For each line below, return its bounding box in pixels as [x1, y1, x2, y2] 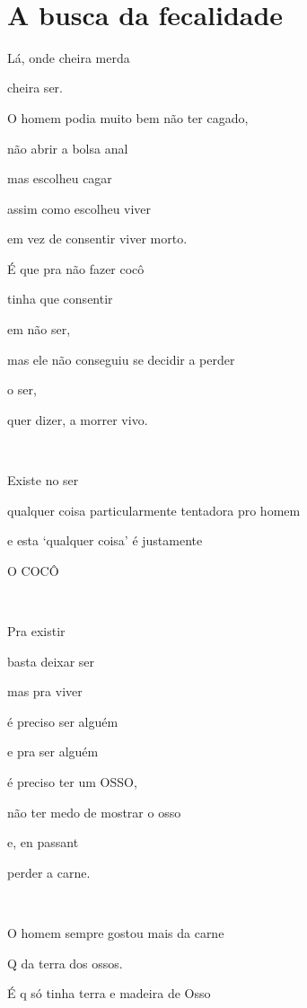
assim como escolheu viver [7, 199, 152, 217]
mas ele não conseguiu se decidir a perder [7, 349, 235, 368]
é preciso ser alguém [7, 712, 118, 730]
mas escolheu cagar [7, 169, 112, 188]
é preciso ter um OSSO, [7, 772, 137, 791]
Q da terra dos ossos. [7, 953, 123, 972]
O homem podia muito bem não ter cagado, [7, 108, 249, 127]
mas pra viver [7, 682, 83, 701]
